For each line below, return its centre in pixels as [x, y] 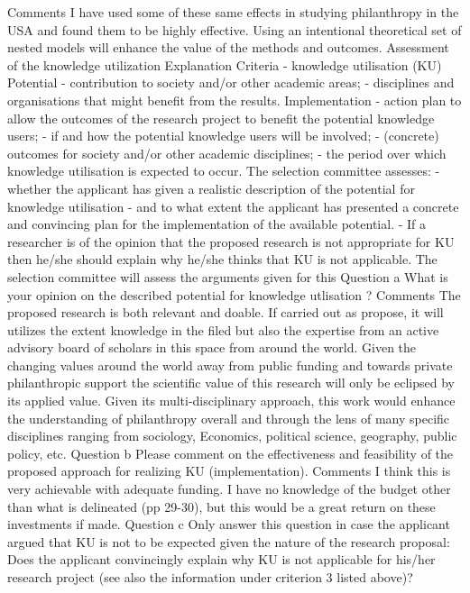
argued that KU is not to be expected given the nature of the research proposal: [229, 541]
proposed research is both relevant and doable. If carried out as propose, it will [226, 312]
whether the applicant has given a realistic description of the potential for [211, 188]
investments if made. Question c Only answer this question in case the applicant [229, 524]
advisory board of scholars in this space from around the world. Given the [212, 347]
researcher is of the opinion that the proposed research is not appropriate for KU [231, 241]
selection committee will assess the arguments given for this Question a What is [228, 276]
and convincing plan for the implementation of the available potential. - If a [217, 224]
